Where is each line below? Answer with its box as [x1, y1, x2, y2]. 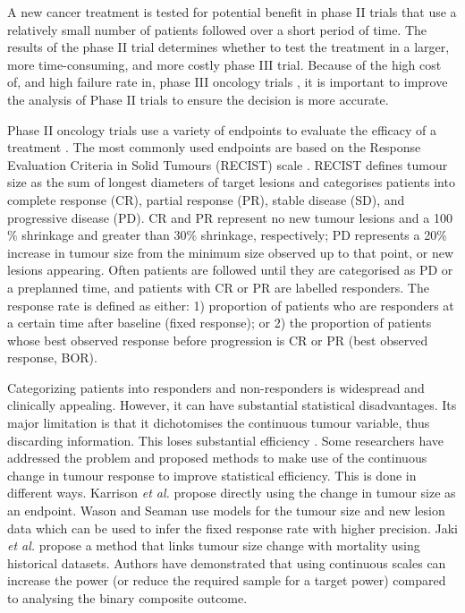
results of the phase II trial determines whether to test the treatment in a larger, [7, 38, 450, 56]
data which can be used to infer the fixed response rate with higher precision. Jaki [7, 518, 458, 537]
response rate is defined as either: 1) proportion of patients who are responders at [7, 295, 454, 314]
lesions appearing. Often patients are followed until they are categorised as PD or [7, 260, 453, 279]
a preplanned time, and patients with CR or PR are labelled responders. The [7, 277, 429, 296]
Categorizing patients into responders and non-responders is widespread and [7, 378, 425, 396]
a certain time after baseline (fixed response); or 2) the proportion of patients [7, 313, 432, 332]
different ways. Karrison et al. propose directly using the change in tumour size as [7, 483, 456, 502]
